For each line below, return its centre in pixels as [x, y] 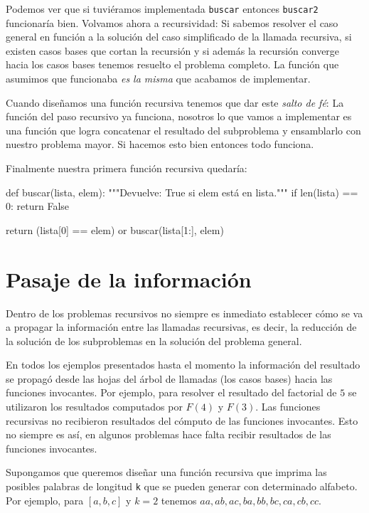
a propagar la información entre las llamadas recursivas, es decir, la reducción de [181, 327]
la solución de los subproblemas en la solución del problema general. [154, 340]
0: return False [38, 206]
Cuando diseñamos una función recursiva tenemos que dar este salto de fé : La [175, 102]
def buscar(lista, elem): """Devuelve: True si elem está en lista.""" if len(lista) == [182, 192]
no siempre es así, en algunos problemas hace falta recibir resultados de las [169, 434]
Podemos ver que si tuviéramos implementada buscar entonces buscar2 [162, 9]
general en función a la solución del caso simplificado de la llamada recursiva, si [179, 37]
